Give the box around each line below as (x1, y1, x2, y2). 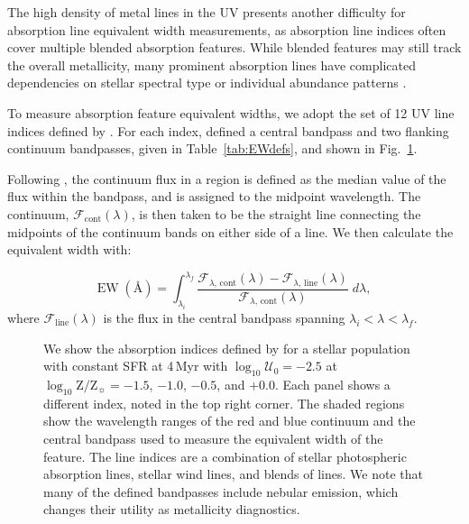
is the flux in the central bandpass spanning (103, 308, 345, 326)
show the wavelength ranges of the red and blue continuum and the (43, 411, 416, 430)
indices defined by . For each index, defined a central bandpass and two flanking (7, 121, 449, 140)
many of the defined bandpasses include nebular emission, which (43, 482, 399, 501)
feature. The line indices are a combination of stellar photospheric (43, 446, 407, 465)
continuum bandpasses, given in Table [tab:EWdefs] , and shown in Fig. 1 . (7, 139, 418, 158)
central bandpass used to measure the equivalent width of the (43, 428, 383, 447)
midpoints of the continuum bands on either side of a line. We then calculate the (7, 222, 454, 241)
